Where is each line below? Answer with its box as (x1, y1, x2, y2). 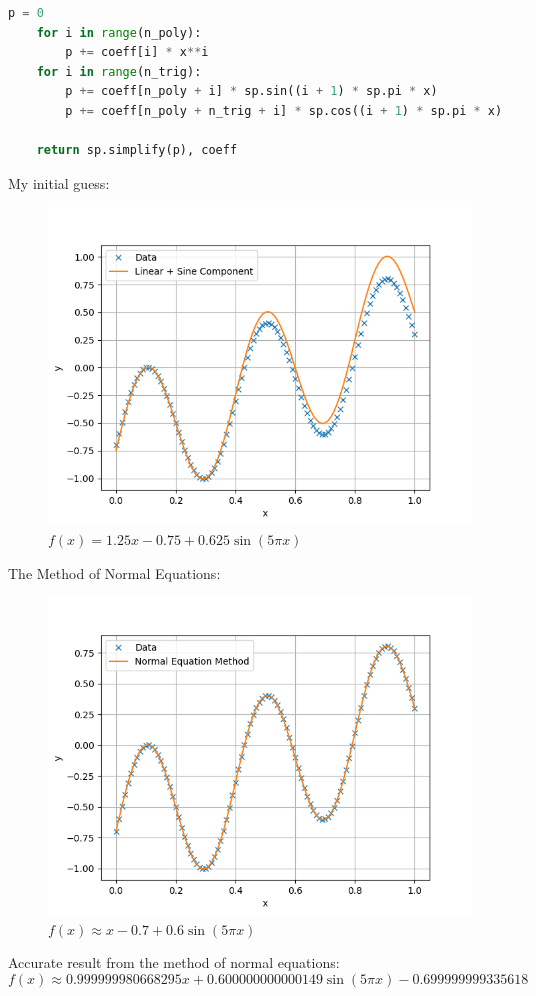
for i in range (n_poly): (36, 25, 202, 40)
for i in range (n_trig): (36, 64, 202, 79)
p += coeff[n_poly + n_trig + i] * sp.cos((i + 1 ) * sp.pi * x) (65, 103, 503, 118)
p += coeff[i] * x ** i (65, 45, 209, 60)
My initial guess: (8, 172, 110, 193)
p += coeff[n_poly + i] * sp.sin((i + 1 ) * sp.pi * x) (65, 84, 438, 99)
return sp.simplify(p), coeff (36, 143, 238, 158)
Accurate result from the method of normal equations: (8, 952, 340, 973)
